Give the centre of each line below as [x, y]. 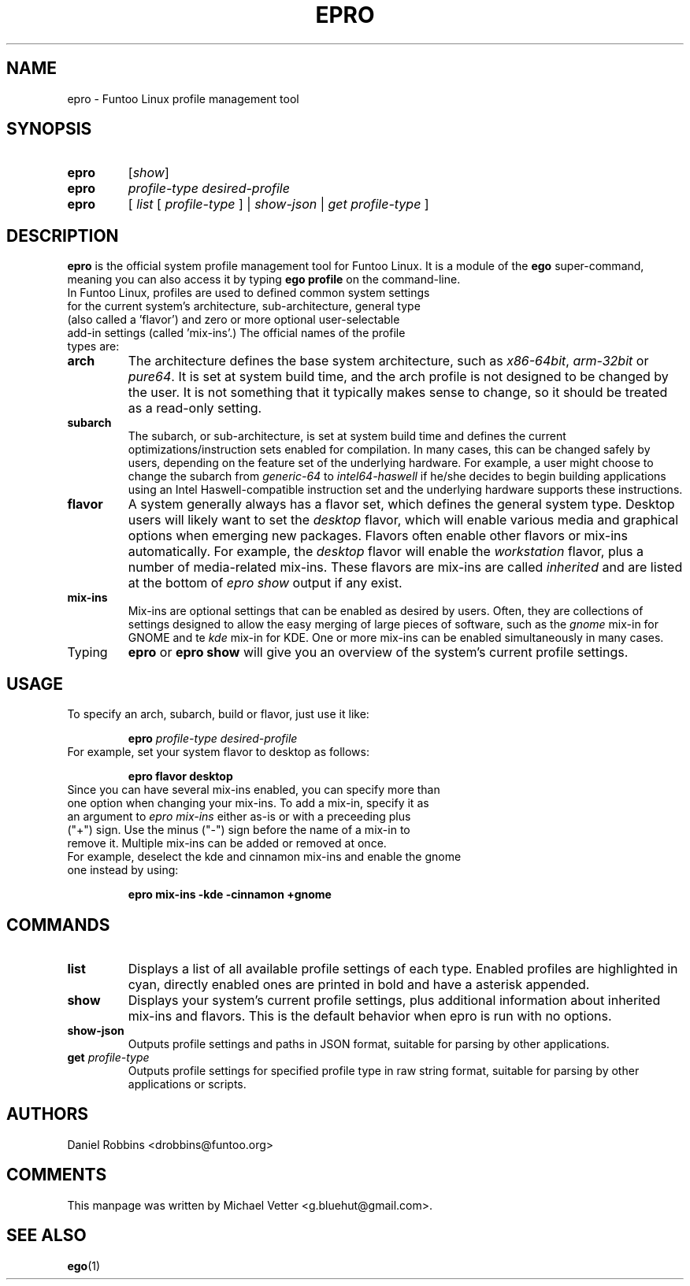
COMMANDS [58, 925]
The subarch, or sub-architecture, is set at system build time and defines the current [347, 436]
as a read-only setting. [195, 408]
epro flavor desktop [180, 776]
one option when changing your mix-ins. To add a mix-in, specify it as [248, 803]
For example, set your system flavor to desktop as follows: [218, 752]
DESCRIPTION [63, 235]
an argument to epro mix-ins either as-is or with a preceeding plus [239, 817]
